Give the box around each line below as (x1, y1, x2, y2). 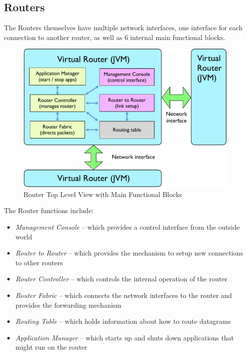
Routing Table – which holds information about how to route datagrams (15, 316, 231, 326)
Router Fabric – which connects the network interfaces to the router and (15, 290, 232, 300)
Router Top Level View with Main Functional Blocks (23, 189, 182, 199)
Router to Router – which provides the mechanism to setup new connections (15, 248, 243, 258)
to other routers (15, 257, 63, 267)
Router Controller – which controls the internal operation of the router (15, 274, 227, 284)
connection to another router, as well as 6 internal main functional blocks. (4, 32, 226, 42)
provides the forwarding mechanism (15, 299, 122, 310)
